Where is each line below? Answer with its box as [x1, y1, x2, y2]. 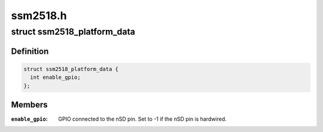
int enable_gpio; [30, 74, 81, 81]
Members [11, 100, 48, 110]
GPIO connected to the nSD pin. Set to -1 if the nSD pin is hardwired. [58, 115, 227, 122]
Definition [11, 46, 49, 56]
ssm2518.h [11, 9, 67, 22]
